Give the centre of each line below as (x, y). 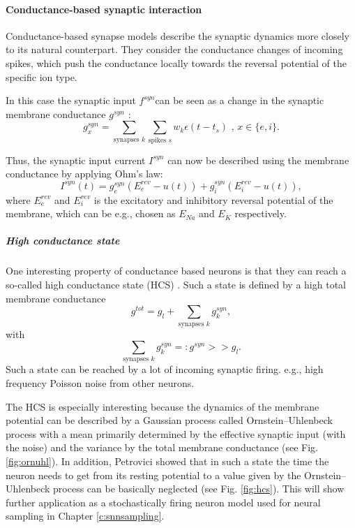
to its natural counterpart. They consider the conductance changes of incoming (174, 49)
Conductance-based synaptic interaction (104, 9)
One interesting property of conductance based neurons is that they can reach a (176, 271)
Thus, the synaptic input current (76, 160)
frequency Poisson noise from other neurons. (100, 383)
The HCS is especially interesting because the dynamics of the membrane (163, 406)
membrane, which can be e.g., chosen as (91, 213)
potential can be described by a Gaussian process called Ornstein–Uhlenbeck (169, 420)
